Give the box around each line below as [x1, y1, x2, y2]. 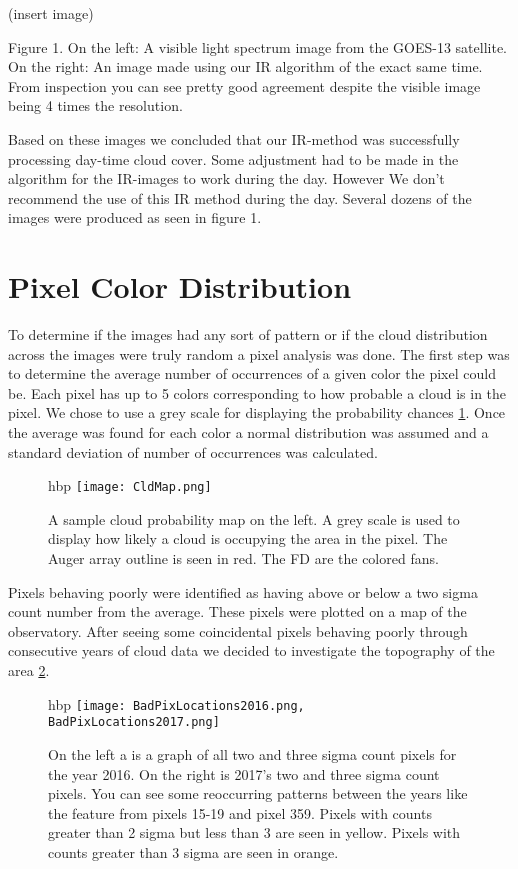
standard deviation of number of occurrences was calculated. [8, 441, 378, 462]
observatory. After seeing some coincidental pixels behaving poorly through [8, 620, 468, 641]
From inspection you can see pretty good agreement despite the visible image [8, 75, 481, 96]
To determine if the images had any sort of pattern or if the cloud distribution [8, 324, 488, 345]
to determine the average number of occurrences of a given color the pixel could [8, 363, 496, 384]
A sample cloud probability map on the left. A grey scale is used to [48, 508, 460, 529]
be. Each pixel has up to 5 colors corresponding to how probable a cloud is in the [8, 382, 507, 403]
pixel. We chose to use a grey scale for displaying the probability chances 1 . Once [8, 402, 506, 423]
